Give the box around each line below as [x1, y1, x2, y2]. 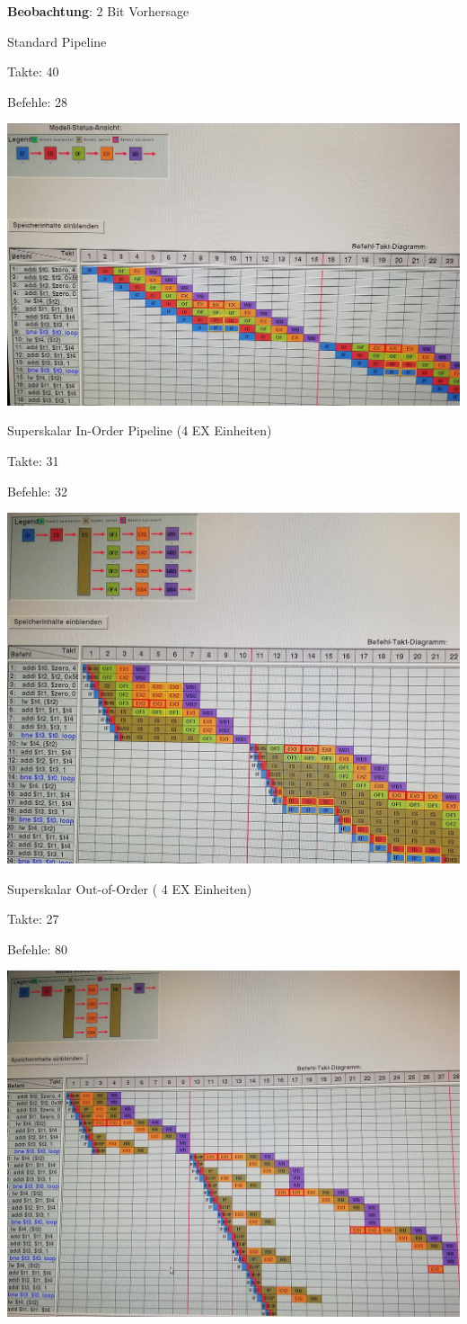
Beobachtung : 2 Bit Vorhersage [7, 2, 189, 20]
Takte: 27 [7, 909, 59, 928]
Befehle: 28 [7, 92, 68, 111]
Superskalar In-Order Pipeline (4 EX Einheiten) [7, 421, 272, 440]
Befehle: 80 [7, 939, 68, 958]
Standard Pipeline [7, 31, 107, 50]
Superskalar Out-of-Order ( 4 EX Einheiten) [7, 879, 252, 898]
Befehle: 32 [7, 481, 68, 500]
